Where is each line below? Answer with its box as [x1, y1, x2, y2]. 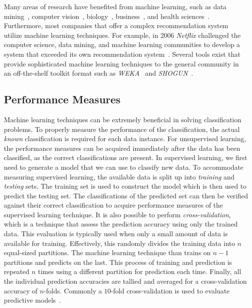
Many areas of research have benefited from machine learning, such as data [4, 1, 227, 11]
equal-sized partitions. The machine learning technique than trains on [4, 247, 211, 258]
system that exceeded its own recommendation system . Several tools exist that [4, 49, 241, 59]
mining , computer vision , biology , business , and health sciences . [4, 11, 210, 21]
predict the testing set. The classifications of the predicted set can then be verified [4, 190, 248, 200]
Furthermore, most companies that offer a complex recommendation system [4, 20, 229, 31]
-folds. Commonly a [44, 285, 102, 295]
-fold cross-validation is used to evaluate [110, 285, 230, 295]
